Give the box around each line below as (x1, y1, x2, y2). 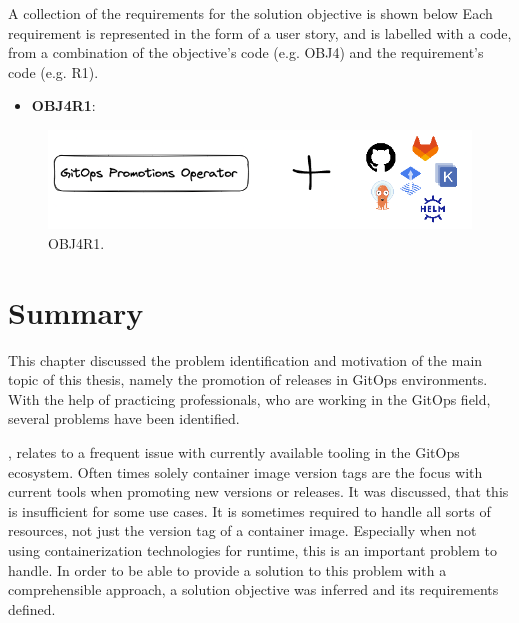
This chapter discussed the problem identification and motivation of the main (8, 349, 483, 370)
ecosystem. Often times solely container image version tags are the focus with (8, 461, 483, 482)
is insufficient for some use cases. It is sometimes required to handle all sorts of (8, 500, 491, 521)
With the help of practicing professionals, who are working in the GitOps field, (8, 388, 491, 409)
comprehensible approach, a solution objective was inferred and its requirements (8, 579, 499, 600)
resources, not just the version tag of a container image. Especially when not (8, 520, 477, 541)
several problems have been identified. (8, 408, 240, 429)
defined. (8, 598, 56, 619)
